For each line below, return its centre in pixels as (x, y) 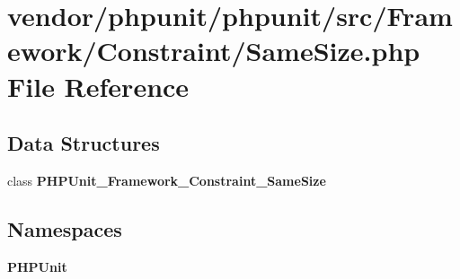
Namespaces (65, 228)
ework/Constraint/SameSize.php (214, 51)
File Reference (98, 86)
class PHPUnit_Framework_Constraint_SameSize (167, 180)
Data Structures (84, 143)
